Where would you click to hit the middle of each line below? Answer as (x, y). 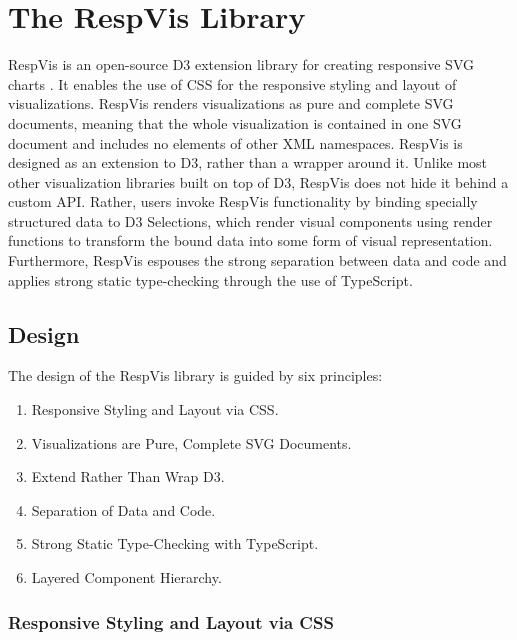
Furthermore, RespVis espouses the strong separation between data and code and (257, 260)
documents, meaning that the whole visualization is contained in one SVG (235, 122)
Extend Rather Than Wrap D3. (128, 476)
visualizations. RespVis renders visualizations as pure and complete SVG (231, 103)
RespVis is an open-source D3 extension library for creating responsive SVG (241, 64)
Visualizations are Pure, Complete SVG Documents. (191, 442)
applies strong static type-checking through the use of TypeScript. (210, 279)
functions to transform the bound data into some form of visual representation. (250, 240)
